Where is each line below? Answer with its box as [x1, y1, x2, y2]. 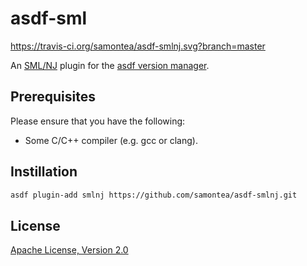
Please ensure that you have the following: [10, 115, 186, 127]
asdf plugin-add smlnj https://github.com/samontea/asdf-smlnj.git [10, 190, 298, 200]
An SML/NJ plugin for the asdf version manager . [10, 59, 210, 71]
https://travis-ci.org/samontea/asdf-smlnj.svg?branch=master [10, 40, 266, 52]
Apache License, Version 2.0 [10, 244, 129, 256]
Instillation [10, 163, 78, 181]
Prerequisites [10, 88, 96, 106]
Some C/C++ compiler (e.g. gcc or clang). [24, 134, 198, 146]
